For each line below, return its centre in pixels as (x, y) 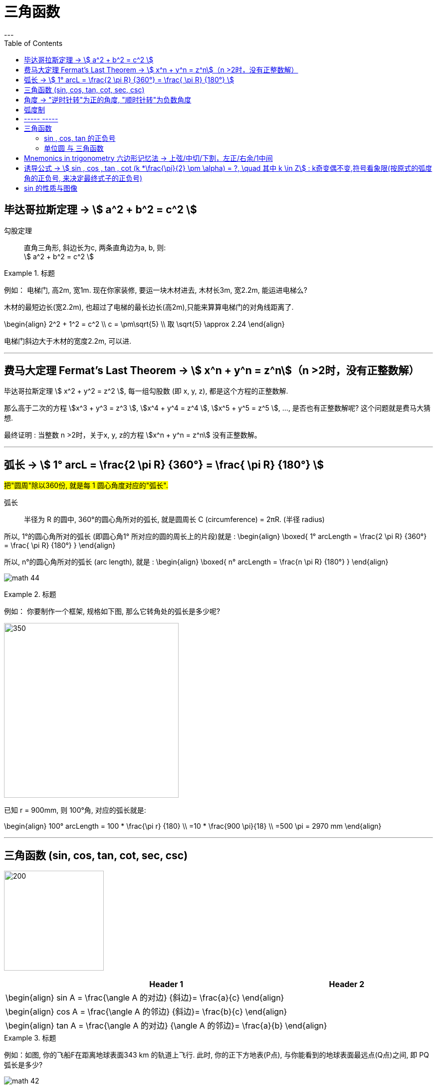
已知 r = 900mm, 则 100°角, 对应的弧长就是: (75, 810)
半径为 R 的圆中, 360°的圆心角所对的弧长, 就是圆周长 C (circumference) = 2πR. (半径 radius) (174, 520)
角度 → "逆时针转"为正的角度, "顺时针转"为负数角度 (108, 99)
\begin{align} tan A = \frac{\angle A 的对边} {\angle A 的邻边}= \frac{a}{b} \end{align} (166, 1026)
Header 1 (166, 984)
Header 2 (347, 984)
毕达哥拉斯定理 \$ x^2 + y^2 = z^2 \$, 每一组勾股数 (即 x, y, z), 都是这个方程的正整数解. (146, 391)
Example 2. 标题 (30, 594)
